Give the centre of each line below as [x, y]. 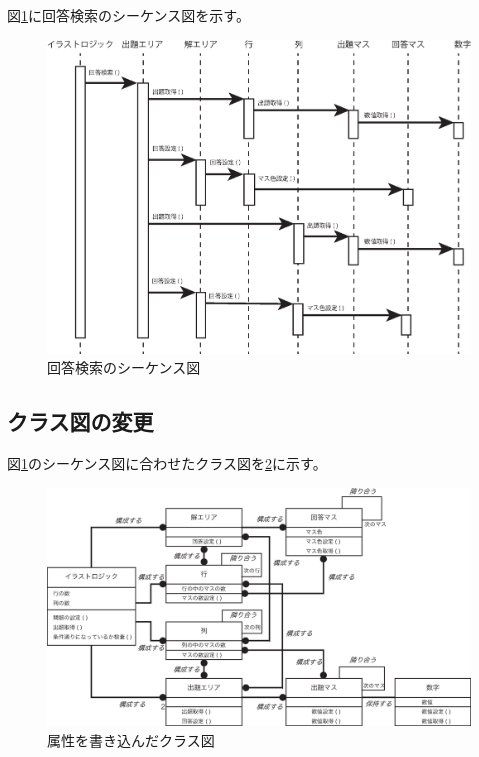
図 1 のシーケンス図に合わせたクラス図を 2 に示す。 [167, 463]
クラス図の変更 [80, 421]
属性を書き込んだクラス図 [131, 739]
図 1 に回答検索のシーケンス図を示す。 [128, 15]
